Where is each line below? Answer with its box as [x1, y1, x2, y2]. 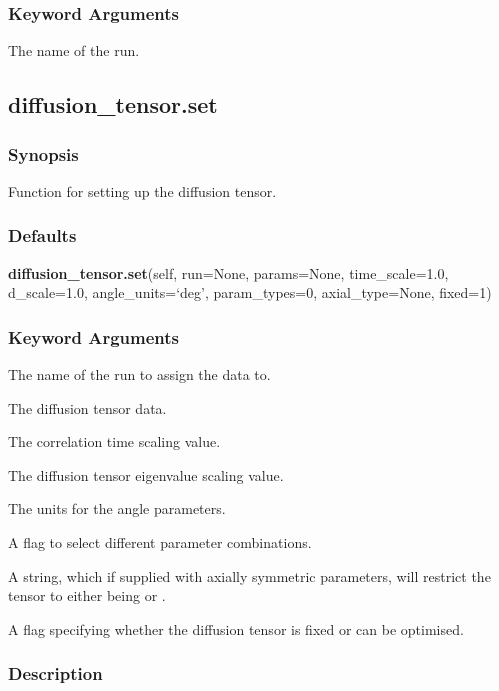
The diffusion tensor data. [8, 397, 167, 418]
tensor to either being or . [8, 585, 166, 606]
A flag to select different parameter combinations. [8, 532, 312, 552]
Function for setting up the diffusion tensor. [8, 180, 277, 201]
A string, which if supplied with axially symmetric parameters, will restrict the [8, 565, 491, 586]
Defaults [8, 223, 77, 248]
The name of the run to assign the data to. [8, 364, 271, 385]
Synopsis [8, 141, 79, 166]
